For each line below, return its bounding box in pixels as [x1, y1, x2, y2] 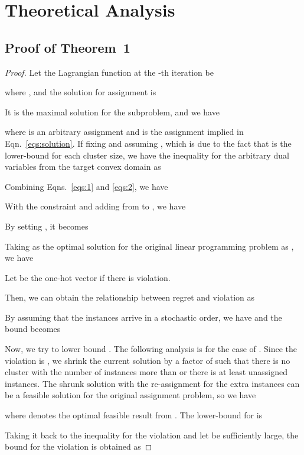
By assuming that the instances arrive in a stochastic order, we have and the [5, 311, 282, 323]
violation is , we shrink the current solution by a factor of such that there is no [5, 354, 290, 366]
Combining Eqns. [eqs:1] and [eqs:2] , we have [5, 180, 168, 192]
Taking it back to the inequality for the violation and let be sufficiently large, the [5, 428, 299, 441]
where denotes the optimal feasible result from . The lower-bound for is [5, 409, 263, 421]
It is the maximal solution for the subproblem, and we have [5, 105, 220, 118]
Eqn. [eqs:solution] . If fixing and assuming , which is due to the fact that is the [5, 137, 292, 149]
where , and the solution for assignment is [5, 86, 156, 98]
